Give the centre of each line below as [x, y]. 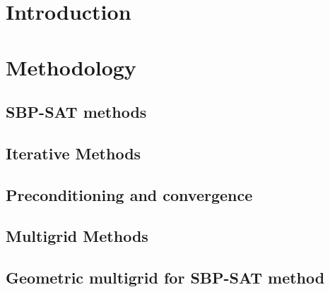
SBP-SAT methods [76, 112]
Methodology [71, 67]
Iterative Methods [73, 153]
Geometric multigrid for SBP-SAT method [165, 278]
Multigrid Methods [77, 236]
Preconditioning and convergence [129, 194]
